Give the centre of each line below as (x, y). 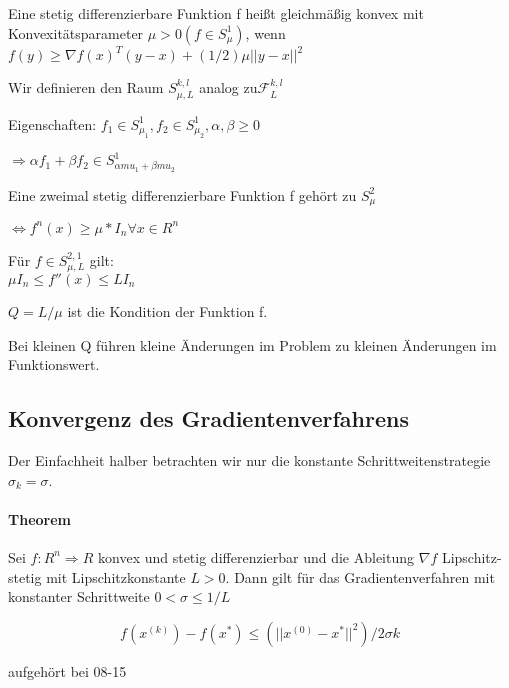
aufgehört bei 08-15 (67, 670)
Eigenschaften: (52, 123)
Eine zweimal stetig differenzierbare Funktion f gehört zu (182, 194)
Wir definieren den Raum (86, 87)
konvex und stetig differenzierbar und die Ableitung (256, 556)
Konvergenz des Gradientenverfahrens (208, 418)
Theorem (39, 518)
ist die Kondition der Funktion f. (167, 310)
